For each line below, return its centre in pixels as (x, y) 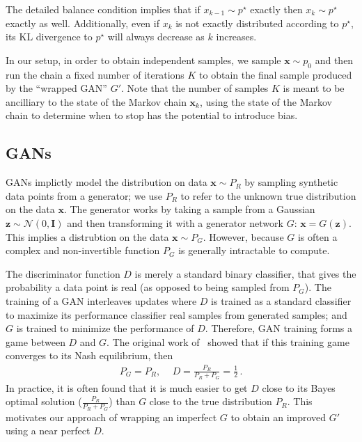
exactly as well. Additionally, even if (82, 23)
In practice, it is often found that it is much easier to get (127, 387)
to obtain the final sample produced (276, 74)
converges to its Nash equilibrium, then (89, 355)
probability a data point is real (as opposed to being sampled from (148, 287)
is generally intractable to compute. (254, 250)
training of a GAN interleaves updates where (101, 300)
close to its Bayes (299, 387)
